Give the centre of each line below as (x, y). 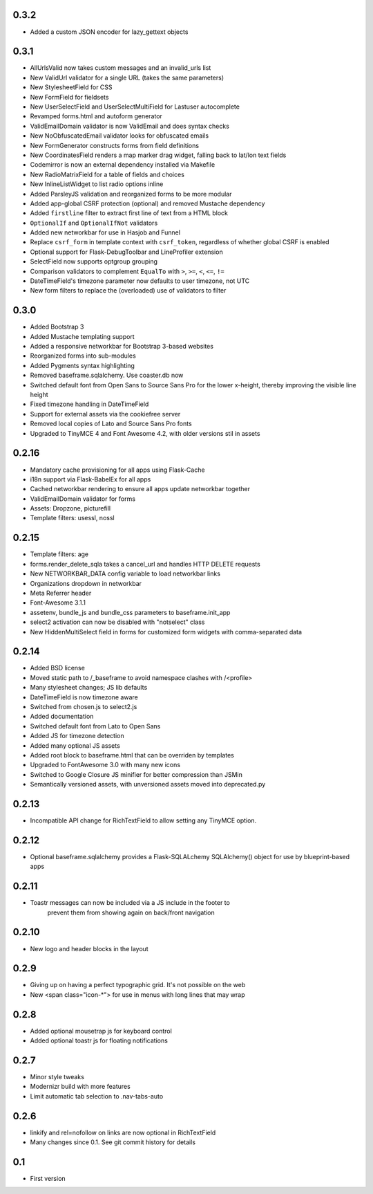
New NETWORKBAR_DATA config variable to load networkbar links (125, 573)
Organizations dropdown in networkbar (86, 583)
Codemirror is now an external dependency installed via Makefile (123, 165)
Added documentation (62, 717)
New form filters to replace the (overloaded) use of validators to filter (128, 291)
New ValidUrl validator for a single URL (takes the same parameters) (127, 77)
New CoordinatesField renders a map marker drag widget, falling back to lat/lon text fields (158, 155)
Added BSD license (58, 668)
